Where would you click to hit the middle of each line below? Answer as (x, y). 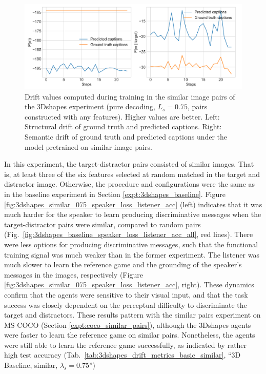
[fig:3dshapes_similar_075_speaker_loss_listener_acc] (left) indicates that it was (133, 204)
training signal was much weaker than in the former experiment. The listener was (132, 254)
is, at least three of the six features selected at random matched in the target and (132, 174)
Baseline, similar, (31, 365)
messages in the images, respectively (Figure (74, 274)
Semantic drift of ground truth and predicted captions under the (126, 136)
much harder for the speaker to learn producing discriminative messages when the (133, 214)
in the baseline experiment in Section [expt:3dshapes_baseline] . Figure (115, 194)
